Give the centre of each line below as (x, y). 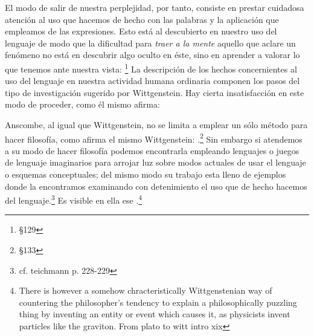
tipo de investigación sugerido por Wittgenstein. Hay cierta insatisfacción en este (155, 92)
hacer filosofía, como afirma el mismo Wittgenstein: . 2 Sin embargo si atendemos (154, 138)
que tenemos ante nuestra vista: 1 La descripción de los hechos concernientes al (151, 68)
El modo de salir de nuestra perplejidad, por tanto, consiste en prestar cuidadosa (155, 7)
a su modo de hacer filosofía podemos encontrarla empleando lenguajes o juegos (152, 150)
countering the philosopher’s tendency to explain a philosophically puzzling (158, 302)
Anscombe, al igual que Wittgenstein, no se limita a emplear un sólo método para (156, 124)
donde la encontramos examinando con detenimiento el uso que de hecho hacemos (156, 186)
